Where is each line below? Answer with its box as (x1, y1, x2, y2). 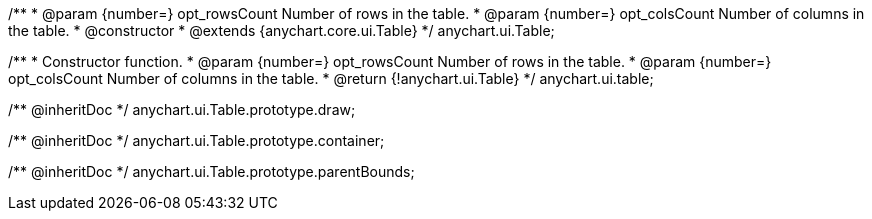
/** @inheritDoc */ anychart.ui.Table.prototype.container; (8, 132, 385, 149)
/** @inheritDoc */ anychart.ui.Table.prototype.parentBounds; (8, 163, 415, 180)
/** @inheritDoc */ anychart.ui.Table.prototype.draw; (8, 101, 356, 118)
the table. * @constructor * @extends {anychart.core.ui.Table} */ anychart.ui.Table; (8, 22, 555, 39)
